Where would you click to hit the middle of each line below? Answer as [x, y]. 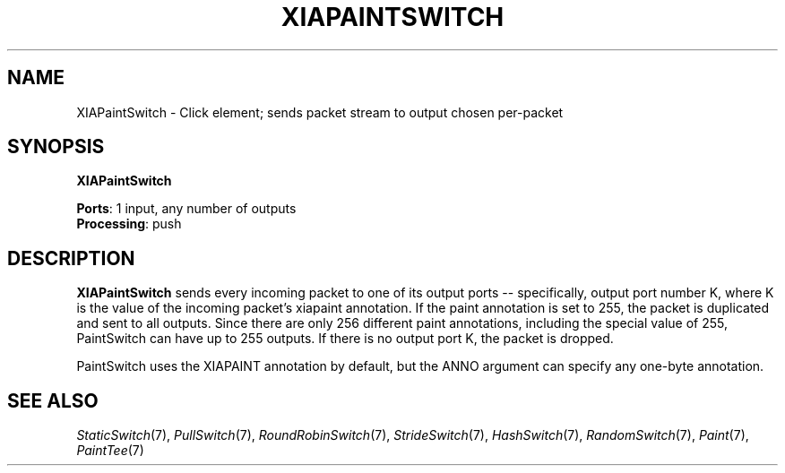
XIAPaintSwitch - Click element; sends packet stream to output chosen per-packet [320, 112]
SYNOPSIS [56, 147]
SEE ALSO [53, 400]
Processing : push [129, 224]
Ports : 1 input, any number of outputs [186, 209]
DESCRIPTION [71, 258]
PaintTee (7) [110, 451]
